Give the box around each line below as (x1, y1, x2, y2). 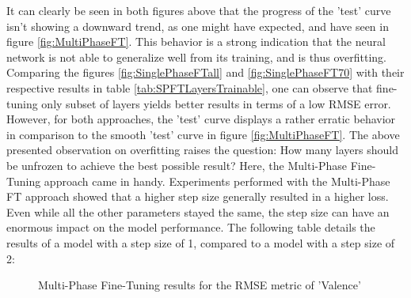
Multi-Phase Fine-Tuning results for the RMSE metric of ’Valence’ (38, 277, 361, 293)
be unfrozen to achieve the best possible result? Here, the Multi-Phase (6, 157, 348, 173)
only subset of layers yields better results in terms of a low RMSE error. (41, 95, 391, 111)
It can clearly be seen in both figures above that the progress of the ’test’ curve (6, 2, 391, 18)
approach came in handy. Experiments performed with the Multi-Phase (44, 172, 390, 189)
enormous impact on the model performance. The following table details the (6, 219, 375, 236)
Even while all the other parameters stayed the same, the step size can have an (6, 203, 390, 220)
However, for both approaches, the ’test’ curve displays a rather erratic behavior (6, 111, 396, 127)
